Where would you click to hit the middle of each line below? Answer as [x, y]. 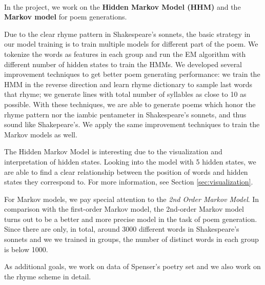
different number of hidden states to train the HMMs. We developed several [123, 64]
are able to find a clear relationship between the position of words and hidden [126, 171]
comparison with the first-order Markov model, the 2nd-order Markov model [124, 209]
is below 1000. [26, 249]
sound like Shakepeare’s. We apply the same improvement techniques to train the [132, 124]
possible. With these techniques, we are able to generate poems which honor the [130, 104]
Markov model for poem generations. [66, 17]
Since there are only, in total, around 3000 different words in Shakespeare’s [122, 229]
